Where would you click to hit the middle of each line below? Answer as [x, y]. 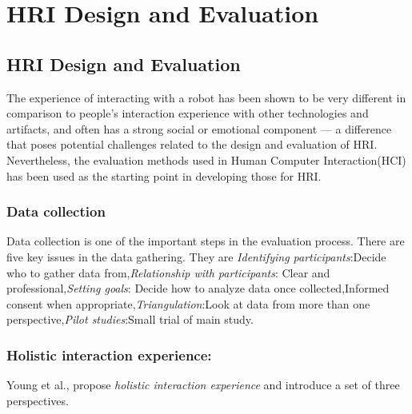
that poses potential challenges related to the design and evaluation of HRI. [192, 144]
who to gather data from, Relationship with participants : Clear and [168, 272]
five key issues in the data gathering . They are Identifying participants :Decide [196, 256]
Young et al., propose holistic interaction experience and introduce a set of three [203, 385]
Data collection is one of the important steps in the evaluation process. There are [206, 241]
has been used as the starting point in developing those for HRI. [164, 175]
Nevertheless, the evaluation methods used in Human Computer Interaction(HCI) [206, 159]
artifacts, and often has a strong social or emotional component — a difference [199, 128]
